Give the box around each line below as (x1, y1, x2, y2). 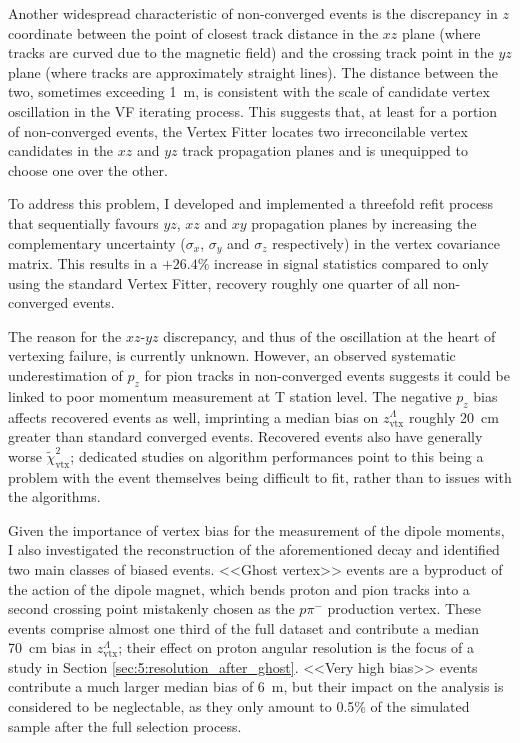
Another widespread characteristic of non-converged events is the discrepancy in (8, 3, 498, 23)
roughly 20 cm (409, 406, 499, 427)
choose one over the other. (8, 159, 168, 180)
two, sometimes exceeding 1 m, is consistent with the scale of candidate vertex (8, 81, 490, 102)
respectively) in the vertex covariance (272, 232, 500, 253)
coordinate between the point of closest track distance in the (8, 22, 379, 43)
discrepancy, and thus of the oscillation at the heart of (163, 325, 496, 346)
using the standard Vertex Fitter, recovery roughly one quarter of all (8, 272, 429, 293)
